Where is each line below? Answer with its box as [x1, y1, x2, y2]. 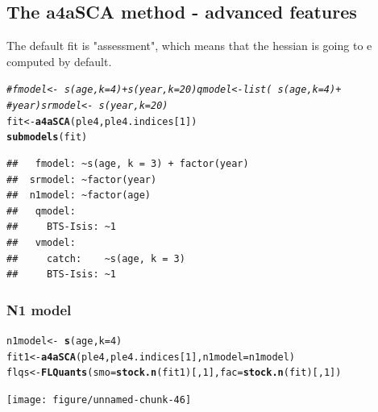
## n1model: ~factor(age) [6, 189, 151, 202]
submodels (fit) [6, 131, 88, 144]
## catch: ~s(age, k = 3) [6, 252, 185, 264]
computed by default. [6, 52, 112, 69]
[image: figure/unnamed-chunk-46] [6, 393, 192, 406]
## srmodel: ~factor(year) [6, 173, 157, 185]
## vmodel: [6, 236, 76, 248]
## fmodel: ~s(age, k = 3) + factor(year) [6, 158, 249, 170]
